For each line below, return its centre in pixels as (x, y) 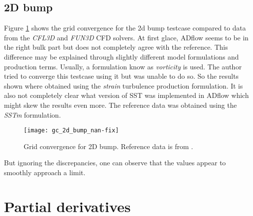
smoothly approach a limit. (45, 172)
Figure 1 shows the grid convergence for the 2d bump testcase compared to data (125, 28)
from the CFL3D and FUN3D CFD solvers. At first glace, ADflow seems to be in (126, 37)
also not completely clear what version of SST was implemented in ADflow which (126, 95)
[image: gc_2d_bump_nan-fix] (71, 131)
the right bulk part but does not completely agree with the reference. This (116, 47)
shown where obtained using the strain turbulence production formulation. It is (124, 85)
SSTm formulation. (32, 114)
